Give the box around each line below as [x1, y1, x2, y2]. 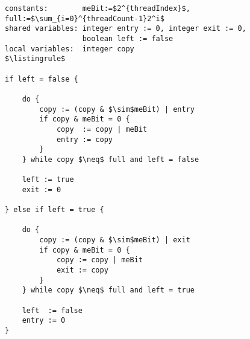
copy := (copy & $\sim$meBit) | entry [39, 105, 195, 114]
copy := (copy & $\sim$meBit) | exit [39, 236, 190, 245]
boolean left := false [82, 34, 173, 43]
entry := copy [56, 135, 113, 144]
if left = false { [5, 74, 78, 83]
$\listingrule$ [5, 54, 66, 63]
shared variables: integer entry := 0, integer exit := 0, [5, 24, 246, 33]
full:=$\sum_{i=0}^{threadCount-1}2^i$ [5, 14, 164, 23]
